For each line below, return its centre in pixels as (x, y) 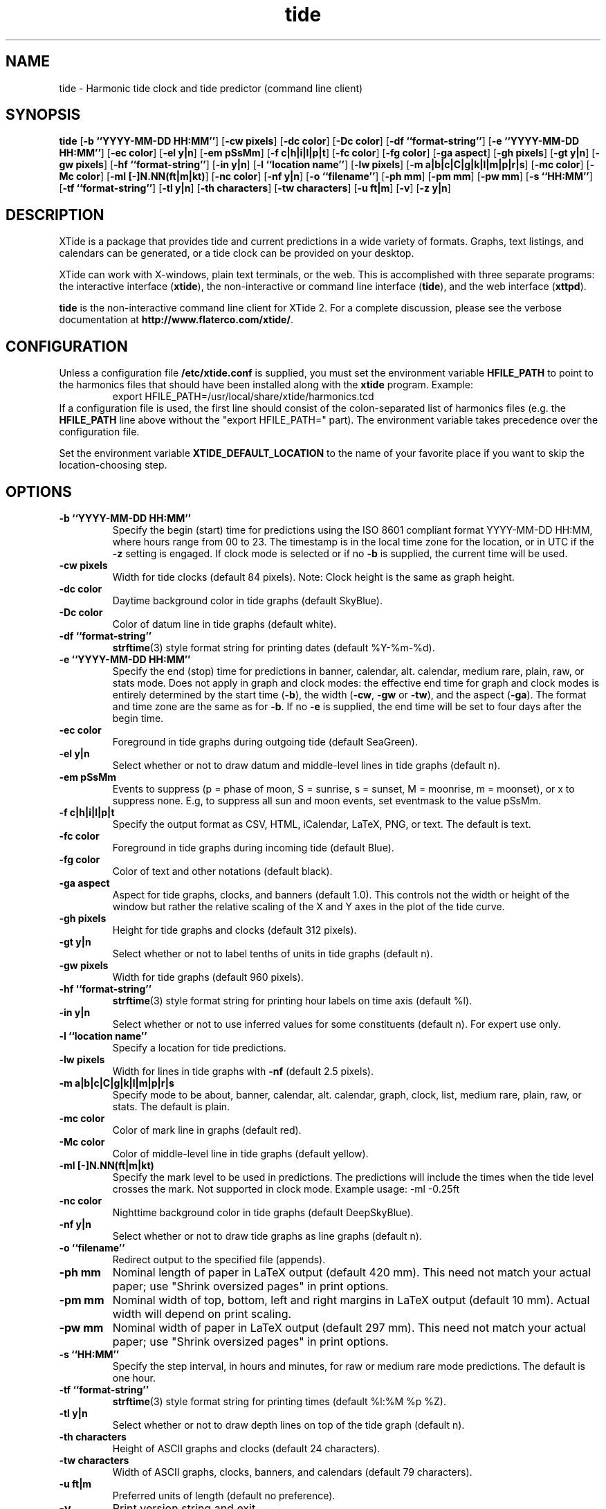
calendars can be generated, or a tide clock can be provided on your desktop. (237, 253)
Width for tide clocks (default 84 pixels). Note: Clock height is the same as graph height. (313, 577)
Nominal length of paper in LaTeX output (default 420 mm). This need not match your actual (352, 1272)
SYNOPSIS (43, 115)
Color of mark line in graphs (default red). (207, 1130)
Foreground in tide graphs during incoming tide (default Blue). (253, 847)
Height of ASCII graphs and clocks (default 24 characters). (246, 1448)
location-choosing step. (113, 465)
